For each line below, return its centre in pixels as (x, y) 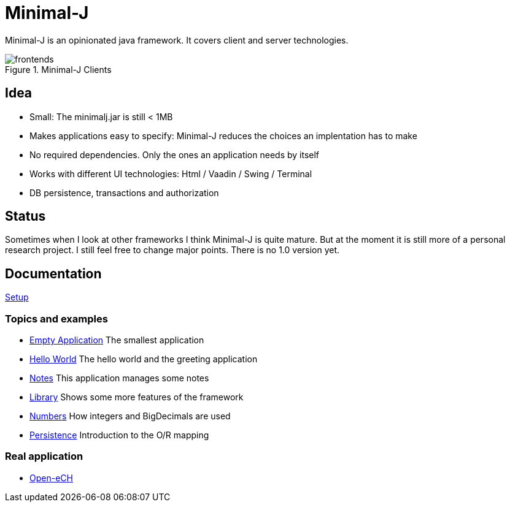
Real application (44, 456)
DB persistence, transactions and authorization (124, 193)
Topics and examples (56, 318)
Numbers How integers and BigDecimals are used (130, 416)
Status (25, 216)
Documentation (53, 273)
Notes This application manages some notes (119, 378)
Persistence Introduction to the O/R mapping (119, 435)
